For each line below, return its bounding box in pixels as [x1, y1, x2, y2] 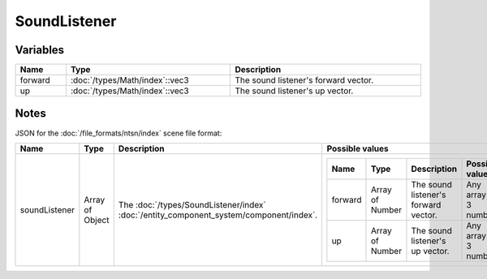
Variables [15, 43, 65, 57]
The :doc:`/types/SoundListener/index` [118, 199, 267, 210]
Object [84, 214, 110, 225]
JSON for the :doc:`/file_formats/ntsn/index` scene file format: [15, 128, 222, 138]
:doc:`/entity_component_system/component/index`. [118, 209, 318, 221]
